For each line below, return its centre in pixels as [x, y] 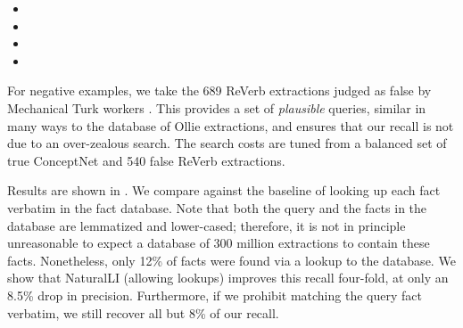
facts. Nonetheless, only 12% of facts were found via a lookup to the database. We [231, 260]
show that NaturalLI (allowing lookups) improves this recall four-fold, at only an [228, 278]
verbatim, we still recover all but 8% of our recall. [143, 312]
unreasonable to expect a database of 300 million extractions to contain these [219, 243]
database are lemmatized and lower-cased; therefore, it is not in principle [207, 225]
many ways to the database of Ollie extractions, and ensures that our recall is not [231, 125]
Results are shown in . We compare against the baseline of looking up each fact [224, 190]
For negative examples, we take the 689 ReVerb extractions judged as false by [219, 90]
